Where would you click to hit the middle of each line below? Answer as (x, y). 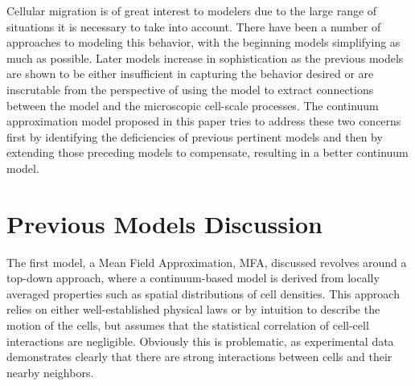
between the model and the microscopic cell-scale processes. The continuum (193, 105)
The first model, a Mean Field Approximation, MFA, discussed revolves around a (207, 262)
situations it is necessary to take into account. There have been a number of (194, 26)
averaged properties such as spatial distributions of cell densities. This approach (203, 293)
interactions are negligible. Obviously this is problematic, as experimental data (200, 341)
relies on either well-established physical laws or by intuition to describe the (193, 309)
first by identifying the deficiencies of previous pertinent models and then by (195, 136)
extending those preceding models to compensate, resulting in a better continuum (207, 152)
